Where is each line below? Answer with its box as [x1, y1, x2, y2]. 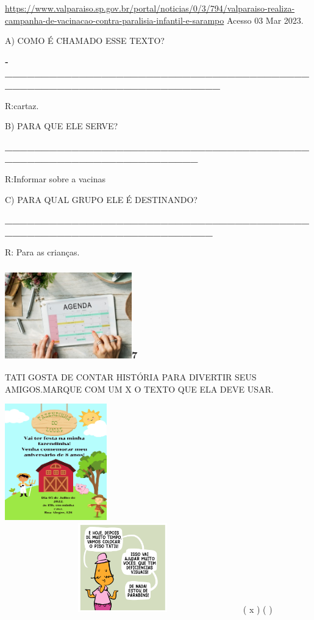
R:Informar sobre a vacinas [5, 172, 105, 185]
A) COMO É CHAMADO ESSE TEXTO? [5, 34, 165, 47]
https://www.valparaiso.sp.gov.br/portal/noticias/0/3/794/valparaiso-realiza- [5, 2, 295, 14]
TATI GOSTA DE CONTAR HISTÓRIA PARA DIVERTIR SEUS [5, 371, 257, 383]
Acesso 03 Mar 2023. [226, 13, 304, 26]
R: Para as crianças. [5, 246, 80, 258]
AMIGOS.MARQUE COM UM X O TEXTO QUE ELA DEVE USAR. [5, 382, 274, 395]
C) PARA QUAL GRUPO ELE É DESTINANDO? [5, 193, 198, 205]
